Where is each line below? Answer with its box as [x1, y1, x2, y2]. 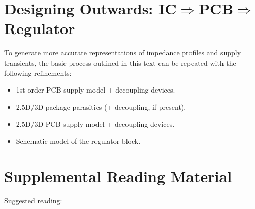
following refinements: [4, 67, 72, 78]
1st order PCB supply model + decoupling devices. [16, 84, 175, 95]
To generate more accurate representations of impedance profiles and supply [4, 47, 241, 58]
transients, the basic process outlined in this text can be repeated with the [4, 57, 236, 68]
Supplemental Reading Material [4, 165, 232, 186]
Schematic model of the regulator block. [16, 135, 141, 146]
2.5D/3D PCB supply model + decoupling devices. [16, 118, 175, 129]
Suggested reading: [4, 195, 62, 205]
